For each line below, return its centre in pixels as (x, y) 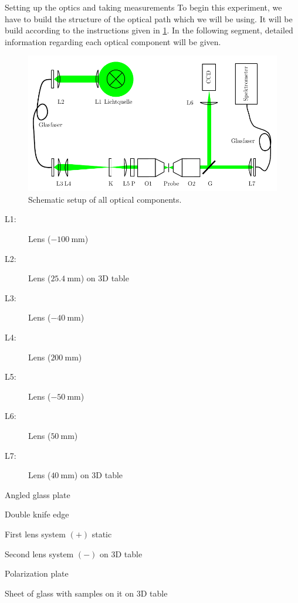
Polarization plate (37, 573)
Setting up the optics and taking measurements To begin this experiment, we (143, 7)
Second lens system (39, 553)
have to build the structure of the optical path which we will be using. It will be (149, 18)
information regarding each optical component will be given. (113, 41)
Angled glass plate (38, 494)
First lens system (35, 534)
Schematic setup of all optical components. (105, 199)
